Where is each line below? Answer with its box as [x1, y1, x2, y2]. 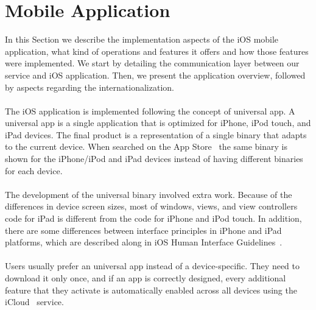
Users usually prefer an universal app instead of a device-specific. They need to [5, 259, 300, 272]
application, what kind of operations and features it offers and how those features [5, 44, 309, 57]
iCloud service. [5, 295, 64, 308]
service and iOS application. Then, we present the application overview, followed [5, 68, 306, 81]
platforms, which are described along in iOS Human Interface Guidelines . [5, 236, 283, 248]
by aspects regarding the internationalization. [5, 80, 174, 93]
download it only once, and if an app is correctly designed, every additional [5, 272, 286, 284]
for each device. [5, 164, 63, 177]
